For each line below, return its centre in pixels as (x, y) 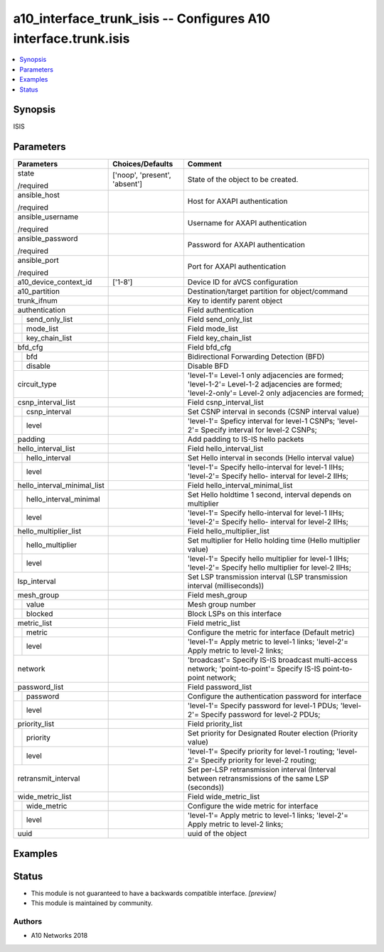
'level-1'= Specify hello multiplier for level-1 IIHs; (268, 559)
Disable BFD (208, 366)
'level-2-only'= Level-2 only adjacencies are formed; (276, 393)
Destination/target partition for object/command (268, 291)
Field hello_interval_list (225, 449)
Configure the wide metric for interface (253, 806)
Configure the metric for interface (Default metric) (271, 632)
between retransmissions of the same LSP (258, 779)
